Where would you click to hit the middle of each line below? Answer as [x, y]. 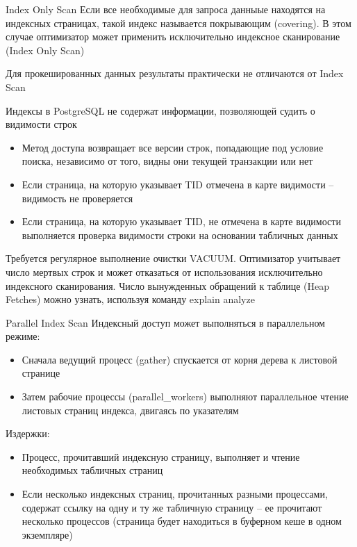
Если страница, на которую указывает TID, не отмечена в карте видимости [181, 221]
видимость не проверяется [77, 198]
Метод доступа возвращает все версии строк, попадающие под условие [173, 147]
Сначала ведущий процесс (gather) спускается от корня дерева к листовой [180, 359]
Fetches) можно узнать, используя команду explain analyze [130, 299]
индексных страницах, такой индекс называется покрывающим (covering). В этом [178, 23]
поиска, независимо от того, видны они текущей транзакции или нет [167, 161]
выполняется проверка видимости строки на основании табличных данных [180, 235]
